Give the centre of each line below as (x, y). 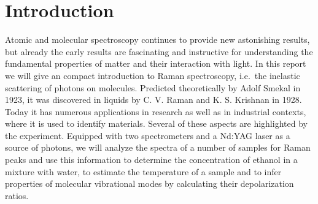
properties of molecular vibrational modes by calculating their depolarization (149, 183)
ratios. (17, 195)
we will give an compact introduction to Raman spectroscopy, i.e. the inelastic (153, 75)
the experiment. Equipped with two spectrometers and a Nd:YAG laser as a (148, 135)
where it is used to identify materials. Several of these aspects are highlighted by (156, 123)
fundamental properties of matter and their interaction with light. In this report (156, 63)
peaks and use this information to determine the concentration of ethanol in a (151, 160)
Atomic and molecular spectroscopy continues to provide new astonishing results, (157, 40)
